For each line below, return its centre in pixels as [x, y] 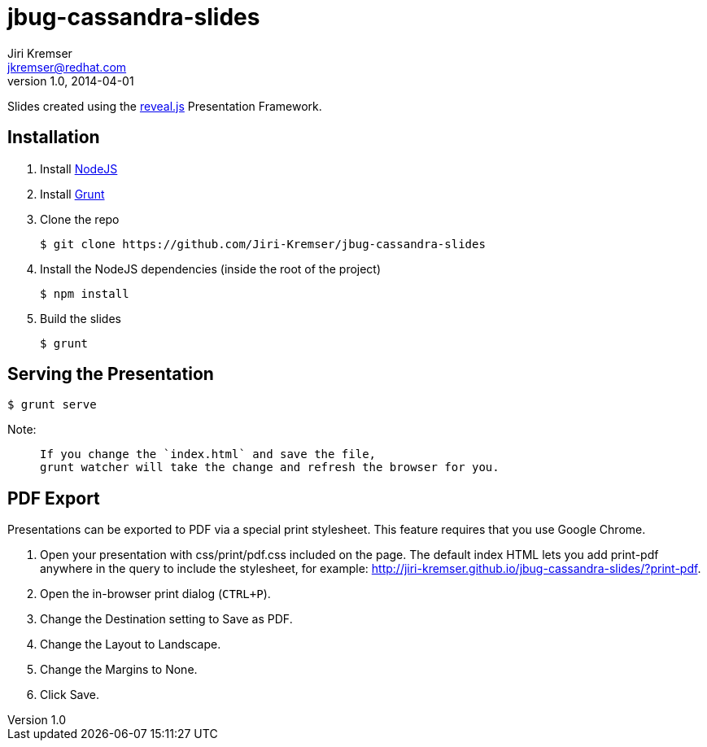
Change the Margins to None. [119, 670]
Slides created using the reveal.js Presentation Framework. [165, 106]
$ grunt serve [52, 405]
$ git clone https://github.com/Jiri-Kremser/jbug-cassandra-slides [263, 244]
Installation [54, 138]
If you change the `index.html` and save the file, [208, 454]
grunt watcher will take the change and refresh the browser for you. [270, 467]
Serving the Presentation [111, 374]
